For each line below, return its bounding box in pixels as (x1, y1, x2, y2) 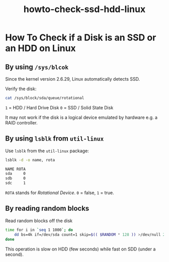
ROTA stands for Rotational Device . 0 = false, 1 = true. (5, 190, 114, 196)
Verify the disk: (5, 86, 37, 92)
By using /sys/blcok (5, 62, 69, 71)
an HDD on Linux (5, 43, 76, 54)
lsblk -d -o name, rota (5, 157, 55, 162)
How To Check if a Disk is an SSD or (5, 32, 156, 43)
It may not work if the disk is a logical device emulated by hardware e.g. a (5, 114, 157, 120)
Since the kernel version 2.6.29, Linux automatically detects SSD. (5, 76, 140, 82)
